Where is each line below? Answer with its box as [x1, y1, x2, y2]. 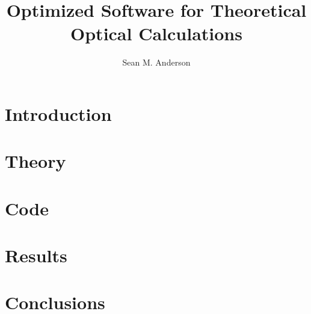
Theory [5, 149, 66, 173]
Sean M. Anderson [122, 56, 191, 69]
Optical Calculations [70, 21, 242, 46]
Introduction [5, 101, 112, 126]
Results [5, 243, 67, 268]
